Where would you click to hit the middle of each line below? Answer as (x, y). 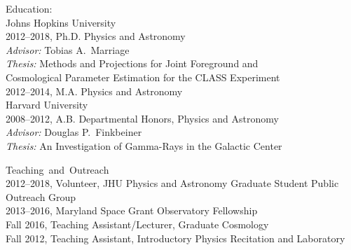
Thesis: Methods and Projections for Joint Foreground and (132, 63)
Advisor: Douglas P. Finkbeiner (74, 132)
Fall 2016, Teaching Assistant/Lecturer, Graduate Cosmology (137, 224)
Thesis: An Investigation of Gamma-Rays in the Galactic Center (144, 145)
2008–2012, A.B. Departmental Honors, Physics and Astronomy (142, 118)
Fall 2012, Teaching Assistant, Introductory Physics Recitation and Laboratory (175, 238)
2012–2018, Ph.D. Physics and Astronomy (96, 36)
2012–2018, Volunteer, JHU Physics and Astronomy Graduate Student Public (172, 183)
